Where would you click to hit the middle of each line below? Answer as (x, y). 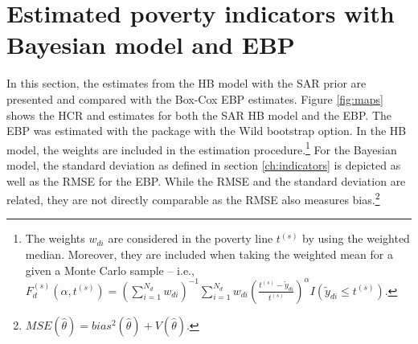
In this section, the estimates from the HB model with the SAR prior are (186, 83)
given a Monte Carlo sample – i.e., (110, 270)
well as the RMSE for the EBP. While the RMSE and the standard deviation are (206, 180)
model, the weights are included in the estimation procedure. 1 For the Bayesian (202, 148)
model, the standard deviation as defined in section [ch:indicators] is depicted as (204, 164)
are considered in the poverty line (191, 238)
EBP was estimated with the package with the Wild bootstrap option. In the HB (207, 131)
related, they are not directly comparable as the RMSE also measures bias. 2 (193, 198)
